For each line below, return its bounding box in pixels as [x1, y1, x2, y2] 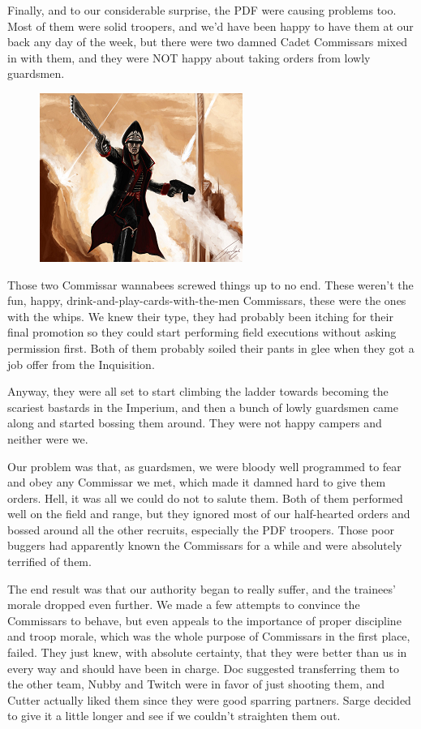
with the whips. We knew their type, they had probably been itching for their [7, 307, 393, 324]
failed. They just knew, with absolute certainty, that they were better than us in [7, 644, 407, 661]
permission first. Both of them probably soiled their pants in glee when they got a [7, 339, 415, 356]
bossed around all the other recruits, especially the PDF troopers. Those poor [7, 521, 394, 538]
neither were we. [7, 430, 88, 447]
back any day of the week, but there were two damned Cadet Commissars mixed [7, 33, 407, 50]
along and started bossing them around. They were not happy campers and [7, 414, 382, 431]
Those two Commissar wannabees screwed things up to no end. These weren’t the [7, 276, 414, 293]
